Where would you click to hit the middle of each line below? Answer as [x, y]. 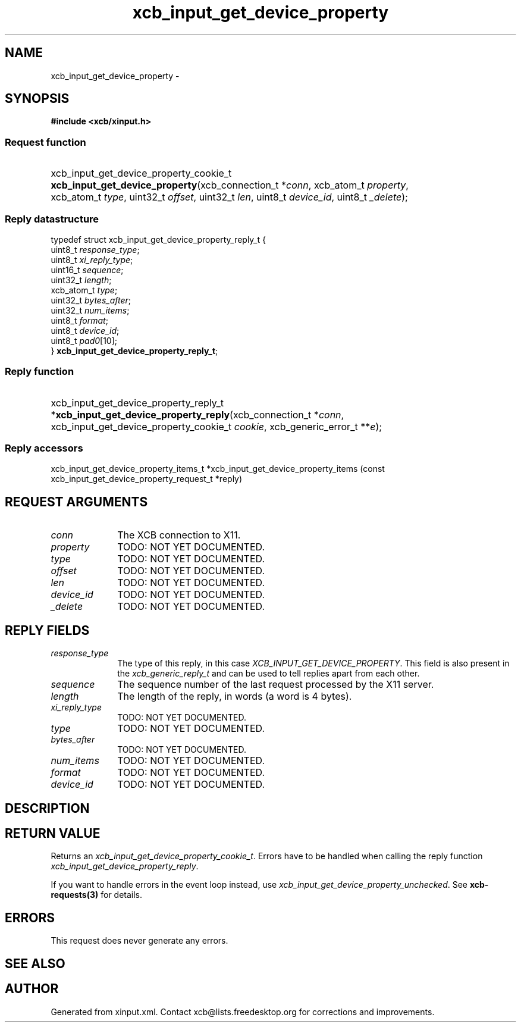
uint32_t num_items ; [90, 310]
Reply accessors [44, 448]
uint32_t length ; [81, 280]
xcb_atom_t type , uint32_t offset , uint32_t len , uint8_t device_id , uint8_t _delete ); [229, 197]
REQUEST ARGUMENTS [76, 502]
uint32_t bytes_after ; [91, 300]
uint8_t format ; [79, 320]
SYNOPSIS [37, 99]
